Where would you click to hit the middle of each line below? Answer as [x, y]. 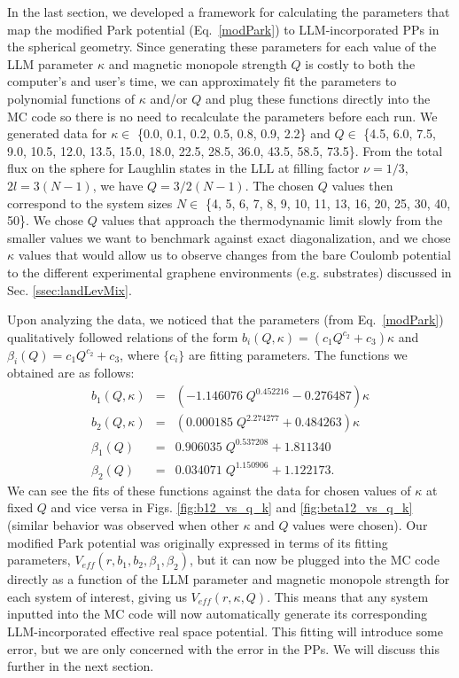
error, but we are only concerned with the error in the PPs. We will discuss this [223, 648]
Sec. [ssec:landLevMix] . [70, 289]
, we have [118, 185]
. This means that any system [348, 596]
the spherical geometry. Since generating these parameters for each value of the [222, 47]
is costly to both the [360, 63]
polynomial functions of [71, 98]
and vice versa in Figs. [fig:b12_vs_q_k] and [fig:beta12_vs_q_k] [232, 507]
